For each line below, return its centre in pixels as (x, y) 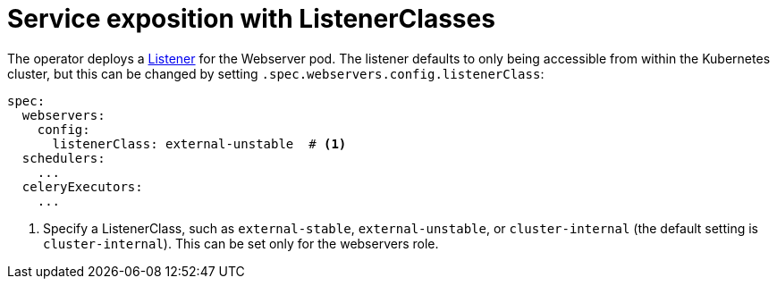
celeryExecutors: (82, 186)
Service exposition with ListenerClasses (251, 19)
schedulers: (63, 158)
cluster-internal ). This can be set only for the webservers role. (241, 243)
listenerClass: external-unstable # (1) (199, 143)
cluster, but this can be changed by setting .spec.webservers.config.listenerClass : (276, 73)
